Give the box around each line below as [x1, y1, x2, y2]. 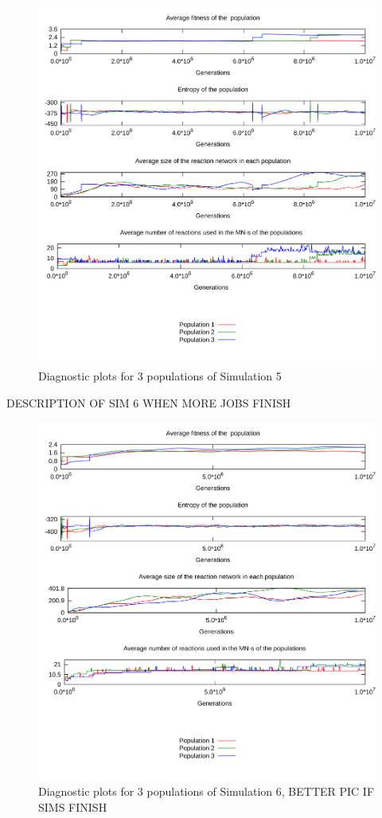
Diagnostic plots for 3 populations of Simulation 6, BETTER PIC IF [38, 783, 375, 800]
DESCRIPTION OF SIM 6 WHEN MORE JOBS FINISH [6, 394, 291, 411]
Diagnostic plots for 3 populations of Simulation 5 [38, 368, 282, 384]
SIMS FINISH [38, 798, 107, 815]
